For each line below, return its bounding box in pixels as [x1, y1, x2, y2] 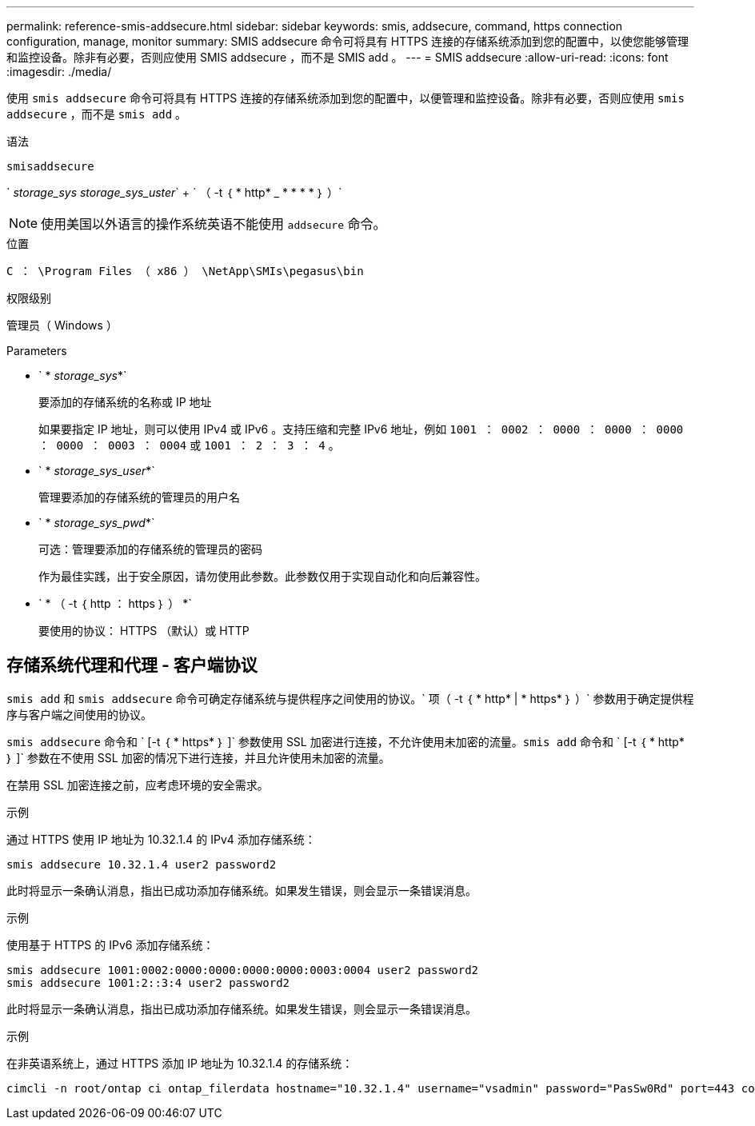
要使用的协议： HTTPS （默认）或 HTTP [38, 624, 250, 637]
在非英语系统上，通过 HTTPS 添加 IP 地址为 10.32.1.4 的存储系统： [6, 1056, 354, 1070]
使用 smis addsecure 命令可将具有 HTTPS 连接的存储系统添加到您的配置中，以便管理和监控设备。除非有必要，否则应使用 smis [6, 91, 685, 105]
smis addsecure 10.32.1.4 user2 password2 [6, 857, 277, 871]
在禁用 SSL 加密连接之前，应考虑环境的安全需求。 [6, 777, 269, 792]
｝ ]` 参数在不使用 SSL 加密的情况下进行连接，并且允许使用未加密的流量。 [6, 750, 390, 765]
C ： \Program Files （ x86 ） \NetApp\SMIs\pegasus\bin [6, 265, 364, 278]
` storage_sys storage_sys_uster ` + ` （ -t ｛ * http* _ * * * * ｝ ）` [6, 186, 342, 199]
